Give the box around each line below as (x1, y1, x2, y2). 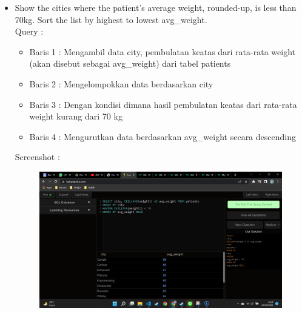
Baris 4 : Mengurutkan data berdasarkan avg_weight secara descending (29, 130, 296, 143)
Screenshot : (15, 150, 60, 163)
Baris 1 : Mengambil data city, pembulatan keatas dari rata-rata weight (29, 45, 295, 58)
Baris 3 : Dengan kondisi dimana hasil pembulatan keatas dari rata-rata (29, 98, 297, 110)
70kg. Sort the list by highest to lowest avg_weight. (15, 13, 207, 25)
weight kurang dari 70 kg (29, 110, 122, 123)
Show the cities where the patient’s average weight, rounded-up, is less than (15, 1, 297, 13)
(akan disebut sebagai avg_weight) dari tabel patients (29, 57, 231, 70)
